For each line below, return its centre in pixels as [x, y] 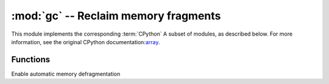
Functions [31, 60]
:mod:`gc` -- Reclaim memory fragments [116, 16]
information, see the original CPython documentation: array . [86, 42]
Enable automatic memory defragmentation [66, 74]
